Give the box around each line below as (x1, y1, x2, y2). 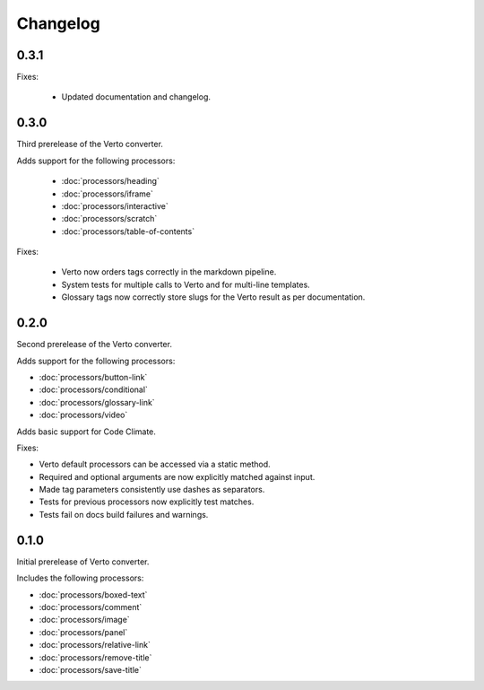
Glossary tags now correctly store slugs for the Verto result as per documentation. (61, 292, 366, 302)
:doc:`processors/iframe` (61, 188, 154, 199)
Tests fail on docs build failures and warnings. (39, 509, 209, 520)
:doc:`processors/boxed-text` (39, 589, 148, 600)
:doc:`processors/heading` (61, 176, 160, 187)
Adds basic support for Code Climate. (16, 426, 157, 437)
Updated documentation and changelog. (61, 92, 211, 102)
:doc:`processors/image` (39, 615, 130, 625)
